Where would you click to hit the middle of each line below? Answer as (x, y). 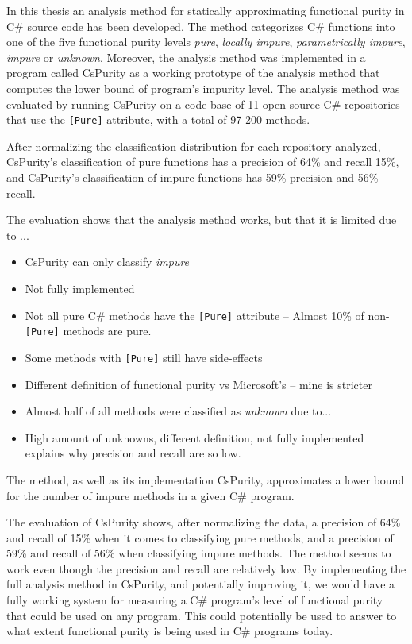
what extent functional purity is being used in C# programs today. (170, 631)
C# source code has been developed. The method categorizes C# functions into (201, 26)
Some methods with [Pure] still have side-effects (144, 357)
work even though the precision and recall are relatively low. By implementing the (206, 568)
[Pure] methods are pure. (88, 331)
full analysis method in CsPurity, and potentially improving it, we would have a (201, 584)
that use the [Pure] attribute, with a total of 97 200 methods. (158, 120)
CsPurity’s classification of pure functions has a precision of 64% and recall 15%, (203, 162)
